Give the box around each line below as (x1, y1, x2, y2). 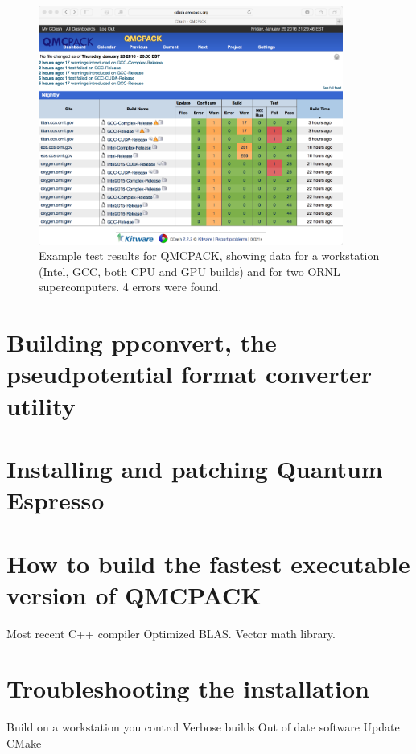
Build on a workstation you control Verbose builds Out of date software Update (6, 719, 400, 735)
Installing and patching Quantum (6, 451, 383, 484)
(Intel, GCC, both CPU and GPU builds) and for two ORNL (39, 262, 340, 279)
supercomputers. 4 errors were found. (39, 278, 222, 295)
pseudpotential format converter (6, 357, 373, 390)
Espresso (6, 484, 105, 517)
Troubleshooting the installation (6, 672, 369, 705)
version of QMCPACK (6, 578, 262, 611)
